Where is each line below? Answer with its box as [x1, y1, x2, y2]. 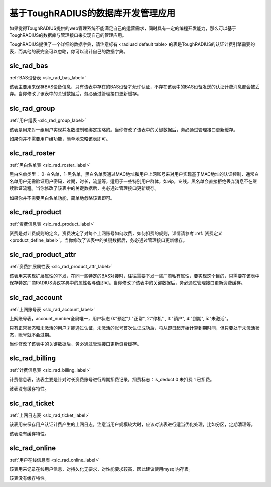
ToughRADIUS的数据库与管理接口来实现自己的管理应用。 [9, 32, 127, 38]
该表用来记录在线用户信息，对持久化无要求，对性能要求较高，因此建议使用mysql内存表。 [9, 466, 193, 472]
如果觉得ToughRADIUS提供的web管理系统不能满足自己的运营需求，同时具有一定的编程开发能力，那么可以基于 [9, 25, 237, 31]
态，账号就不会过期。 [9, 332, 54, 338]
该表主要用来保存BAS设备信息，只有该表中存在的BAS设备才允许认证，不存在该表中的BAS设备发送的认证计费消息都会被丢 [9, 84, 260, 90]
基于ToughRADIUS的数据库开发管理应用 [9, 8, 176, 19]
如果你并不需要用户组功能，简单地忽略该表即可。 [9, 136, 110, 142]
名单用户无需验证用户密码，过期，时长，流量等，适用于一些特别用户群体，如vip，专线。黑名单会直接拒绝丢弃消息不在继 [9, 178, 257, 184]
